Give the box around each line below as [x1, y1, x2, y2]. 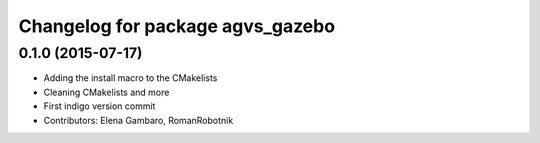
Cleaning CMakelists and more [43, 86, 170, 98]
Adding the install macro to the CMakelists [43, 72, 218, 84]
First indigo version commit [43, 100, 156, 112]
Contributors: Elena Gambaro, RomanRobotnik [43, 114, 234, 126]
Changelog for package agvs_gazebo [18, 15, 335, 37]
